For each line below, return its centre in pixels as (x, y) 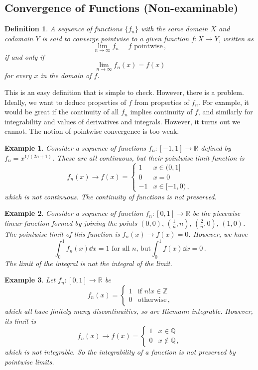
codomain (19, 38)
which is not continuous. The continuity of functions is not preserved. (111, 196)
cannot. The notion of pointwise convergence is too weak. (92, 131)
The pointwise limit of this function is (62, 233)
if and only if (24, 56)
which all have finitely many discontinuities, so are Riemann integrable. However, (129, 311)
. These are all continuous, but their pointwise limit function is (148, 157)
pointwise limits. (29, 361)
